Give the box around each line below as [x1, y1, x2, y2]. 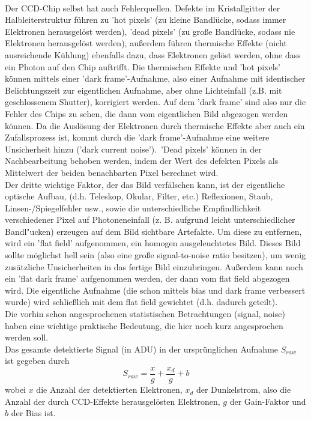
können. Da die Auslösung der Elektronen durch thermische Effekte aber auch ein [5, 119, 305, 132]
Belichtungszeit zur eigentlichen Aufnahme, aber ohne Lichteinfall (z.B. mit [5, 83, 282, 96]
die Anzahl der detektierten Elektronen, [36, 383, 183, 396]
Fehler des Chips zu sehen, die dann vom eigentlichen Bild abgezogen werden [5, 107, 288, 120]
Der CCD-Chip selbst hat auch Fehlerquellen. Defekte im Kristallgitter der [5, 1, 280, 14]
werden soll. [5, 331, 49, 344]
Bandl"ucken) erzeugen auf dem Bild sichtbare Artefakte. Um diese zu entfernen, [5, 225, 302, 237]
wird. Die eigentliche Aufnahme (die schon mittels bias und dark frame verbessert [5, 283, 306, 296]
